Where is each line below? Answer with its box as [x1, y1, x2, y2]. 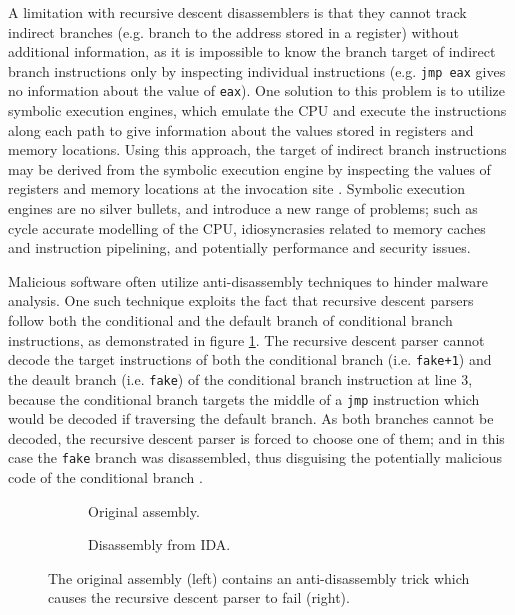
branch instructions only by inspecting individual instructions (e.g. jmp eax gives [8, 60, 506, 81]
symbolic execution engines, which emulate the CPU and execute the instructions [8, 100, 507, 121]
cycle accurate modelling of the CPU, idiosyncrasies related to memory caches [8, 217, 486, 238]
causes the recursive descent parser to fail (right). [48, 587, 350, 608]
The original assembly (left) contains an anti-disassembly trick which [48, 567, 470, 588]
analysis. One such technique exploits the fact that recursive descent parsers [8, 290, 474, 311]
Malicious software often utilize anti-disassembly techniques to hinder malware [8, 270, 489, 291]
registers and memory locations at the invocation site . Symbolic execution [8, 178, 465, 199]
